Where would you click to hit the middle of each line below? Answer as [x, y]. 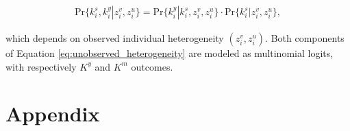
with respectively [41, 66]
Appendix [53, 114]
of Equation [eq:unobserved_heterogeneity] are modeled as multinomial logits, [170, 53]
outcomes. [152, 66]
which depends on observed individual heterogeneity [115, 38]
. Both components [305, 38]
